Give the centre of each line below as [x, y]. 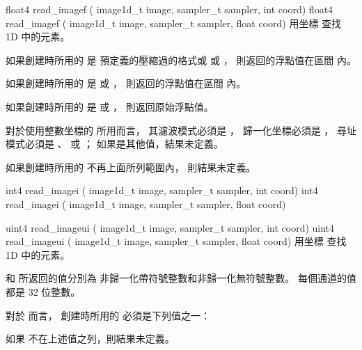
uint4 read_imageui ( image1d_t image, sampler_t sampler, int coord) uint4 [170, 227]
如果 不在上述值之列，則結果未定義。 [90, 339]
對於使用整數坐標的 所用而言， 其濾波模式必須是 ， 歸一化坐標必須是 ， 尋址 [181, 130]
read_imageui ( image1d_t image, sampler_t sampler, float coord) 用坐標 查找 [176, 241]
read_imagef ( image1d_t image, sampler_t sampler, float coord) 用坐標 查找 [174, 23]
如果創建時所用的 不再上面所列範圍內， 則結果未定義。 [131, 167]
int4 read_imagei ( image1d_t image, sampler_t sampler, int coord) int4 [162, 190]
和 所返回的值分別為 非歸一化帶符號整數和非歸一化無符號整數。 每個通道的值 [181, 278]
